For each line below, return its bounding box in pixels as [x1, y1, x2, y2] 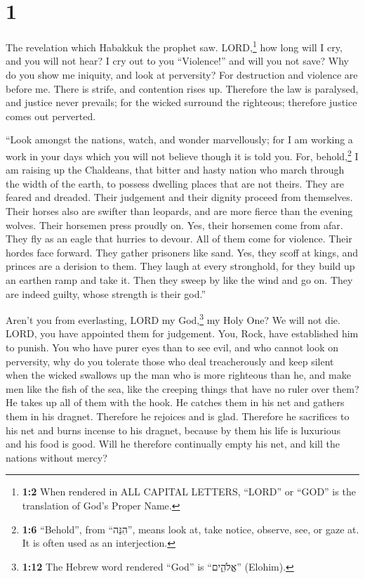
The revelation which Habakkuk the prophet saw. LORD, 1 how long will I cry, [6, 38, 343, 54]
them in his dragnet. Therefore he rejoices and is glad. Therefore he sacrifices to [6, 408, 350, 423]
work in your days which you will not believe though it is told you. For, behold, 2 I [6, 146, 359, 163]
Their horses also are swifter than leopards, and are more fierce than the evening [6, 203, 353, 218]
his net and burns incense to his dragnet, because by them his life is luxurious [6, 422, 341, 437]
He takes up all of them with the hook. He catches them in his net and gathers [6, 395, 345, 410]
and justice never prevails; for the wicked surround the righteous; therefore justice [6, 95, 357, 110]
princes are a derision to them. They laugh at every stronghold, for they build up [6, 259, 355, 273]
